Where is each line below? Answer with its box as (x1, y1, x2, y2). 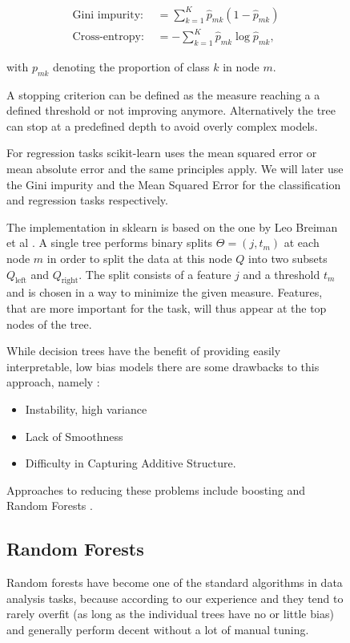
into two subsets (248, 250, 328, 266)
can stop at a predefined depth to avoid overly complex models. (6, 117, 318, 134)
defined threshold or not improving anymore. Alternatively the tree (6, 102, 336, 119)
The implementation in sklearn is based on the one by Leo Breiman (6, 218, 338, 235)
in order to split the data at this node (46, 250, 232, 266)
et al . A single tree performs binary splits (6, 234, 213, 251)
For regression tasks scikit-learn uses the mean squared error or (6, 144, 317, 161)
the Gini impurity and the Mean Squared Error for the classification (6, 176, 341, 192)
